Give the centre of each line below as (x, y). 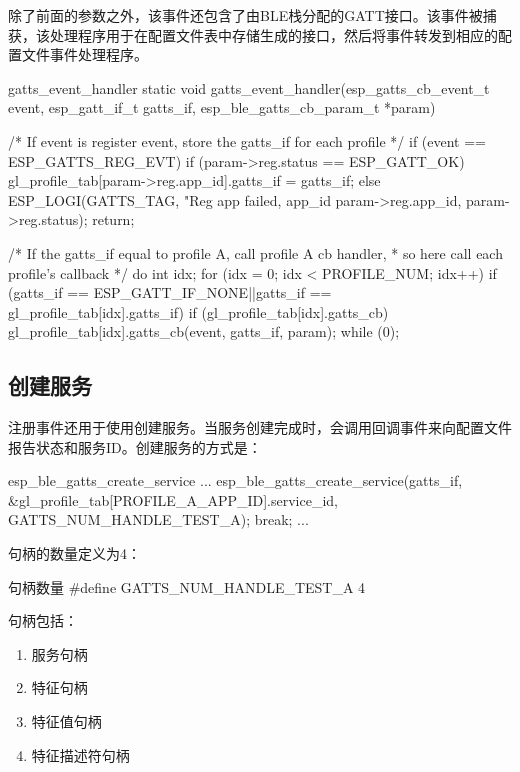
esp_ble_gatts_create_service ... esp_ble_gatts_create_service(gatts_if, (235, 480)
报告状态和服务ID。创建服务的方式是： (135, 446)
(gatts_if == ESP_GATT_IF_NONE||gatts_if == (170, 292)
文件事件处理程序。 (84, 54)
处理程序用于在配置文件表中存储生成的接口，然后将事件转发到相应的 (273, 34)
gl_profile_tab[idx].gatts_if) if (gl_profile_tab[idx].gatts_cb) (198, 311)
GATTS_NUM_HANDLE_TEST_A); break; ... (158, 519)
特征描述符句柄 (80, 754)
